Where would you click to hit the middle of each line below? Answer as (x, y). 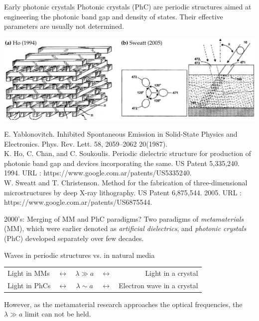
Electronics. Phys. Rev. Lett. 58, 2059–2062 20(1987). (86, 143)
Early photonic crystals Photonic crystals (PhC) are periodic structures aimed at (128, 6)
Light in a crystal (172, 273)
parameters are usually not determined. (64, 26)
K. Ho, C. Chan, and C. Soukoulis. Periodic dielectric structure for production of (128, 153)
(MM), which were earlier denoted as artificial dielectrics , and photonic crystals (125, 228)
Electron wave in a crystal (158, 285)
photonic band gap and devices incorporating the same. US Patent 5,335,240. (122, 163)
